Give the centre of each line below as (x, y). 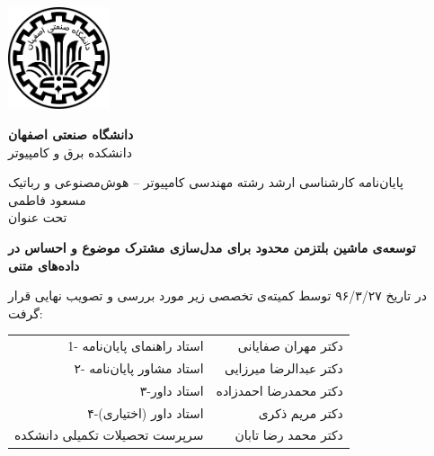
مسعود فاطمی (47, 199)
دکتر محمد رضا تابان (289, 435)
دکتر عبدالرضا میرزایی (284, 367)
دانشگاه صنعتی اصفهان (71, 134)
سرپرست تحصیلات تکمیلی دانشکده (109, 435)
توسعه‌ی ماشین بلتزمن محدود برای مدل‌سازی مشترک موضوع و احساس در (212, 247)
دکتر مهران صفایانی (290, 346)
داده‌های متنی (44, 265)
